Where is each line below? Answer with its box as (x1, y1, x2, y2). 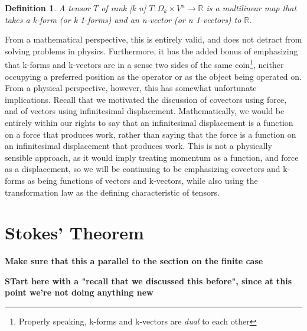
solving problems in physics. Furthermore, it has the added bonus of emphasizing (5, 44, 298, 57)
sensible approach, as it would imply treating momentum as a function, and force (5, 151, 299, 163)
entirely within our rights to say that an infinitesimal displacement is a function (5, 116, 293, 128)
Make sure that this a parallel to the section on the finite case (5, 255, 263, 267)
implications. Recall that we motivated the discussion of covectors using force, (5, 93, 287, 105)
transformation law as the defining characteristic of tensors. (5, 186, 220, 198)
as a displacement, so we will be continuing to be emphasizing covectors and (5, 163, 280, 175)
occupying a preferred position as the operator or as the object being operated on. (5, 70, 302, 82)
